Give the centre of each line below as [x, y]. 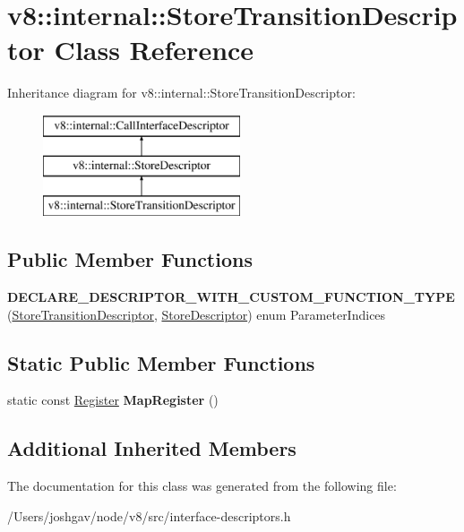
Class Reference [154, 50]
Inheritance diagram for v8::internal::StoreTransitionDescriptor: [181, 93]
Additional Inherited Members [152, 448]
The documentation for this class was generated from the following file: [202, 486]
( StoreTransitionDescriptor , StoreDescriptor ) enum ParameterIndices [197, 314]
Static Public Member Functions [161, 362]
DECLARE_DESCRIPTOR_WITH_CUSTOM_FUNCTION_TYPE [231, 297]
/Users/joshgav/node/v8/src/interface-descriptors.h [149, 515]
